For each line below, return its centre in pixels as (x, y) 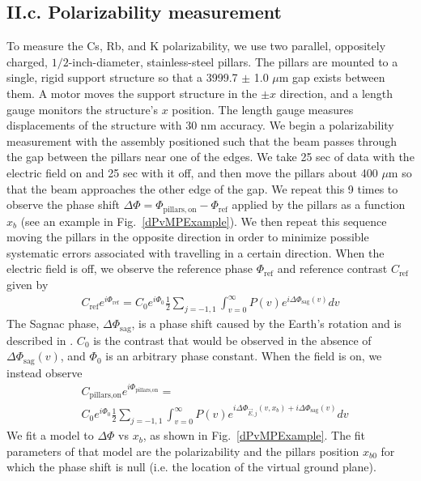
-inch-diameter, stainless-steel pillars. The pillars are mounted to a (233, 61)
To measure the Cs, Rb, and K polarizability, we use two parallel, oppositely (196, 46)
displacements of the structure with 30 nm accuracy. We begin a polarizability (200, 125)
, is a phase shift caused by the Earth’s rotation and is (266, 324)
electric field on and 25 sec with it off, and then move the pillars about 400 (192, 172)
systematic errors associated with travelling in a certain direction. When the (196, 252)
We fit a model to (50, 435)
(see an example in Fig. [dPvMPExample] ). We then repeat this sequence (204, 221)
